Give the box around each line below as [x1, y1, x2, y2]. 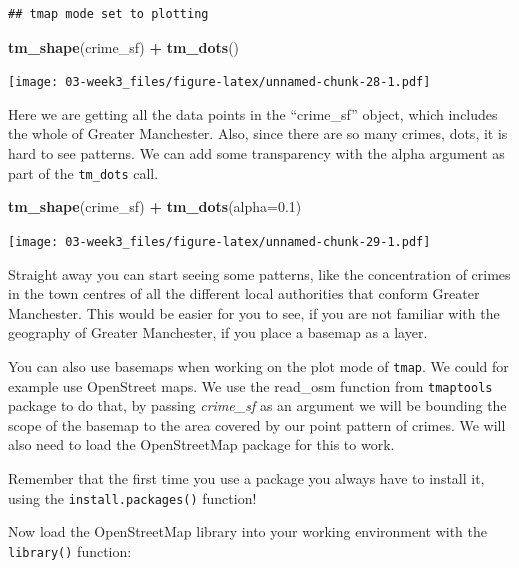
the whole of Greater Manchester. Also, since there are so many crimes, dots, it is [8, 123, 508, 144]
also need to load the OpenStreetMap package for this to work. [8, 434, 395, 455]
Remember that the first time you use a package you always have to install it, [8, 468, 485, 488]
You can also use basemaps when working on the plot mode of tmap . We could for [8, 355, 509, 376]
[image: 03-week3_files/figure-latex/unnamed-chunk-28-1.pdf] [8, 75, 431, 90]
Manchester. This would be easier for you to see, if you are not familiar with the [8, 302, 500, 323]
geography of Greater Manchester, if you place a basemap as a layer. [8, 322, 428, 343]
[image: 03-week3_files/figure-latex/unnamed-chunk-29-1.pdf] [8, 234, 431, 249]
